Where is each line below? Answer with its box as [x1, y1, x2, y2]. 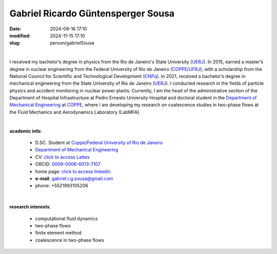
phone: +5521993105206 [35, 183, 88, 189]
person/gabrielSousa [50, 40, 94, 46]
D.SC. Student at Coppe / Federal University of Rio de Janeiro [35, 140, 163, 146]
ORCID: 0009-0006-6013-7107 [35, 161, 101, 167]
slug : [9, 40, 21, 46]
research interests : [9, 204, 51, 210]
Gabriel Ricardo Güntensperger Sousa [9, 8, 175, 19]
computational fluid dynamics [35, 216, 98, 222]
